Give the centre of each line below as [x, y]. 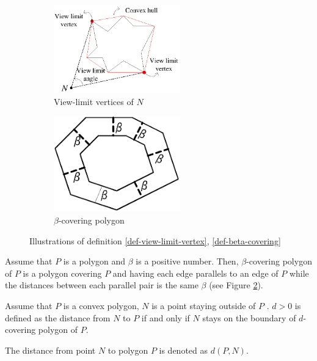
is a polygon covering [62, 273]
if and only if [166, 317]
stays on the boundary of [249, 317]
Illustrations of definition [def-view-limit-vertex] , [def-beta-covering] [155, 240]
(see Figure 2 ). [236, 285]
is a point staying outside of [204, 306]
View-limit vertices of [94, 101]
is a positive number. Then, [187, 261]
